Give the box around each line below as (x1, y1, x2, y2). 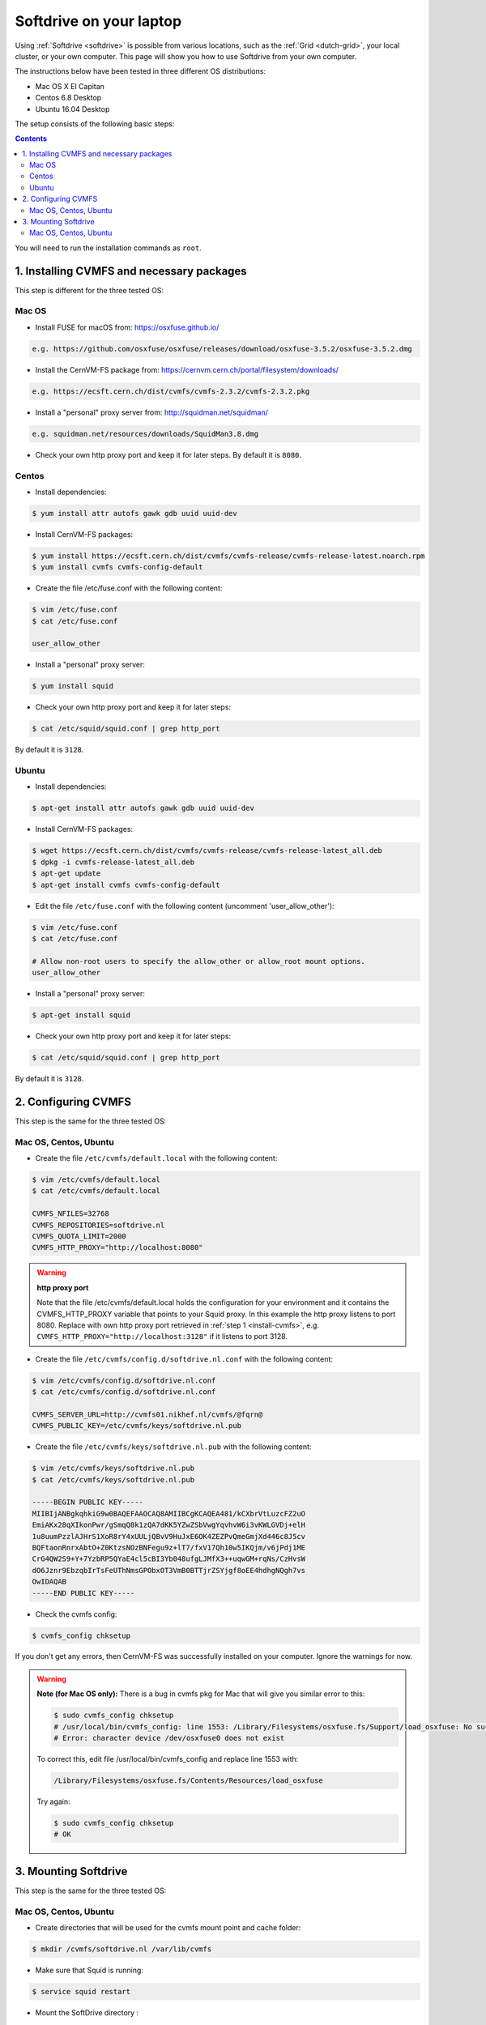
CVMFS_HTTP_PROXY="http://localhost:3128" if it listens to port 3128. (36, 1332, 288, 1341)
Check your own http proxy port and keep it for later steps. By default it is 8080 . (35, 450, 302, 459)
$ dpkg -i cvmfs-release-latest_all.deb (32, 857, 194, 867)
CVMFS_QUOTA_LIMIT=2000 (32, 1232, 127, 1241)
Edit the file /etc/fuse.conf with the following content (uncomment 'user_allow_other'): (35, 901, 335, 910)
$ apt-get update (32, 869, 101, 878)
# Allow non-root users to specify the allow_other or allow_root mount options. (32, 957, 366, 966)
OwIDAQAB (32, 1577, 67, 1587)
